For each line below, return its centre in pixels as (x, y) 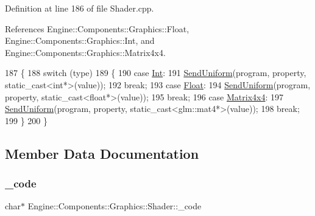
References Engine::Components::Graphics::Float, (97, 28)
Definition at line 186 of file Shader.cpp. (80, 8)
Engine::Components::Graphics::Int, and (80, 40)
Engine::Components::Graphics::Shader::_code (115, 206)
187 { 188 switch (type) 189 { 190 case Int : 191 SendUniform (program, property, (156, 73)
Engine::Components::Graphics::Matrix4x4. (85, 52)
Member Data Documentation (102, 153)
